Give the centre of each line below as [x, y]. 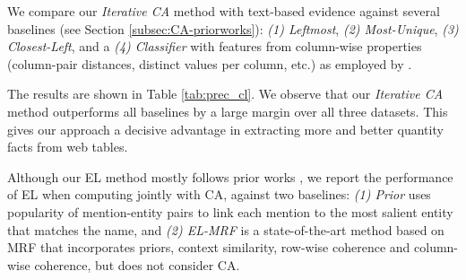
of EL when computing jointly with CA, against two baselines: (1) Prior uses [219, 194]
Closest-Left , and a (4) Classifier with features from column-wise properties [215, 46]
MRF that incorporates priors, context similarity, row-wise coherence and [209, 247]
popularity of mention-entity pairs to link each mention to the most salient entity [230, 211]
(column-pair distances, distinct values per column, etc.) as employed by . [210, 63]
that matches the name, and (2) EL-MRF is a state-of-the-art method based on [226, 229]
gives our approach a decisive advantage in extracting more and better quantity [225, 129]
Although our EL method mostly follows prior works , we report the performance [230, 176]
